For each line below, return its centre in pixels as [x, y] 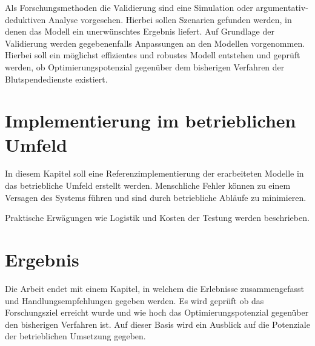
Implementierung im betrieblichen [151, 120]
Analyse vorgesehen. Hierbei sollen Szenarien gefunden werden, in [170, 19]
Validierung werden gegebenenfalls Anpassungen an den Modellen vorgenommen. [155, 43]
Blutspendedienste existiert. [56, 79]
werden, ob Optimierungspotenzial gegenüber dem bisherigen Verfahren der [145, 66]
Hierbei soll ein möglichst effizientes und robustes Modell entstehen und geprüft [153, 55]
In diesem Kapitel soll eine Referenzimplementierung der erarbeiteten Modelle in [154, 173]
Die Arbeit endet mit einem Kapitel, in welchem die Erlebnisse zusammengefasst [154, 288]
